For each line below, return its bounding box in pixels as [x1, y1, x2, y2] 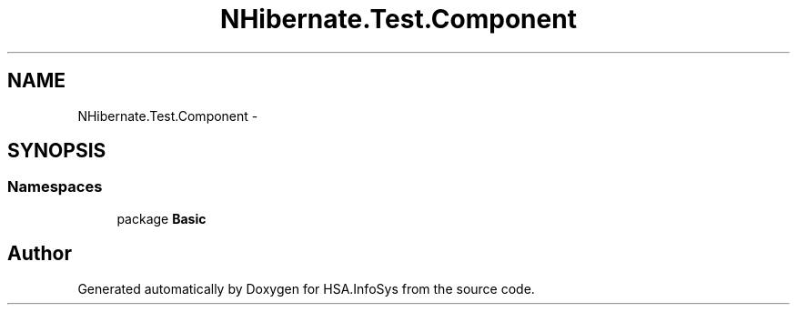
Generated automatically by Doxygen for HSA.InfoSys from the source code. [77, 280, 535, 297]
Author [7, 242, 72, 266]
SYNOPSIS [7, 139, 106, 163]
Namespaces [7, 177, 103, 196]
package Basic [116, 210, 207, 226]
